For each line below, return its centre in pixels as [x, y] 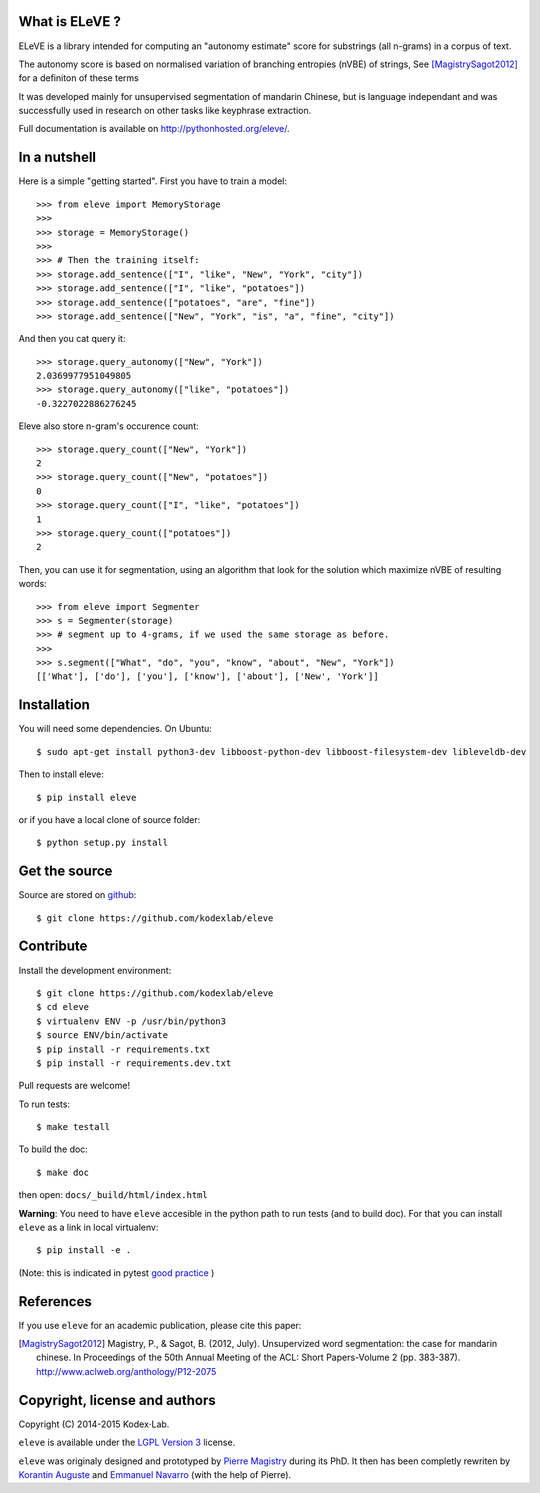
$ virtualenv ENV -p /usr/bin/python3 [131, 1021]
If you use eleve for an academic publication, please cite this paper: [160, 1325]
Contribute [53, 946]
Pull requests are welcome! [74, 1086]
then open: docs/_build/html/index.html [113, 1195]
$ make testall [73, 1127]
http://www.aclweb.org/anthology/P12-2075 [126, 1371]
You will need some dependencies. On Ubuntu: [115, 729]
